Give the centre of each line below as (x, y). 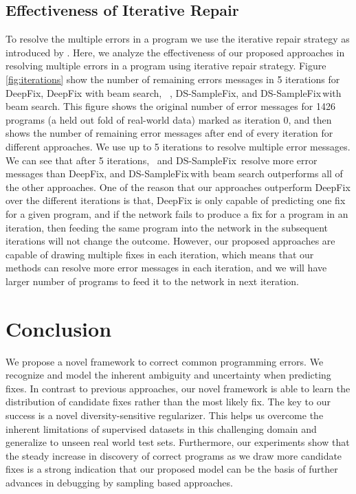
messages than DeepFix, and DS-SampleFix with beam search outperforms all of (174, 173)
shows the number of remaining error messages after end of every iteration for (169, 133)
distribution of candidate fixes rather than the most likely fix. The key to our (168, 402)
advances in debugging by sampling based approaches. (119, 482)
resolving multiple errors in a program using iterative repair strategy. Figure (166, 66)
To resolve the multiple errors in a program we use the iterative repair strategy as (178, 39)
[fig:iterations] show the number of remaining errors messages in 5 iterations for (173, 79)
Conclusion (59, 328)
